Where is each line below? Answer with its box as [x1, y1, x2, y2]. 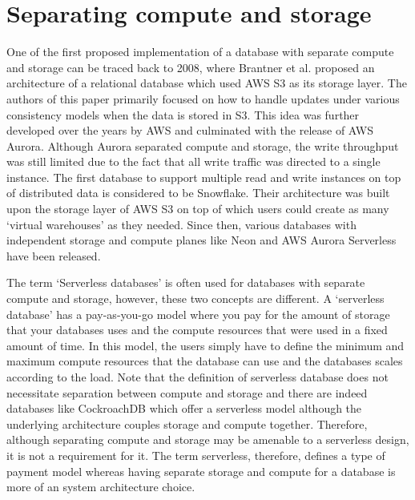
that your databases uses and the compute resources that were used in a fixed [6, 321, 388, 338]
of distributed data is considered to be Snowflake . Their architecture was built [6, 184, 390, 201]
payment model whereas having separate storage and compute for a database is [6, 462, 396, 479]
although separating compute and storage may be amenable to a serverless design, [6, 431, 409, 448]
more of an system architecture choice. [6, 478, 195, 495]
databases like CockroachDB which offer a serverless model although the [6, 400, 362, 417]
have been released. [6, 247, 101, 264]
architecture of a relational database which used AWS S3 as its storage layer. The [6, 75, 407, 91]
